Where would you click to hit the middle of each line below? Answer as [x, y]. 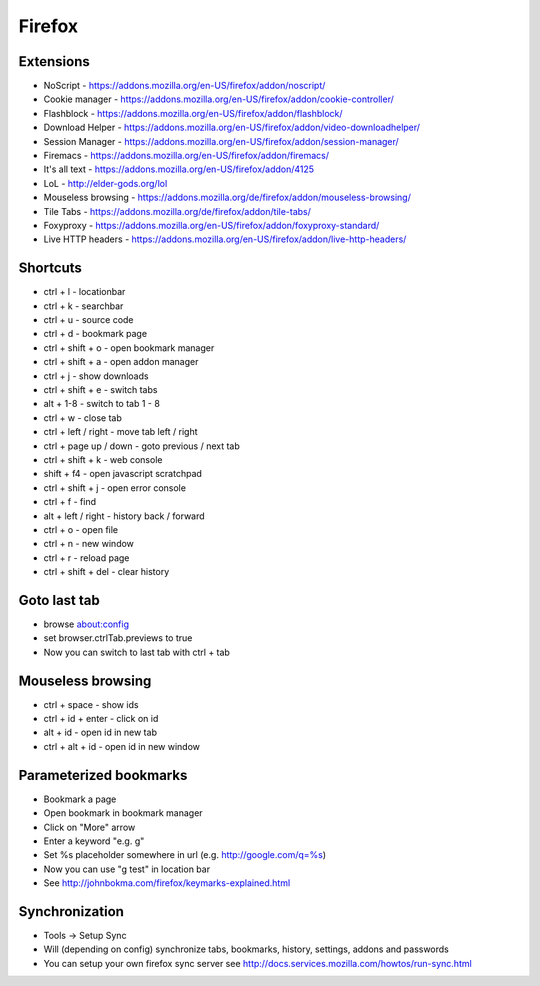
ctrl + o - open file [81, 529]
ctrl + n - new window [89, 544]
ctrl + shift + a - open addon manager [121, 362]
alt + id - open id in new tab [100, 732]
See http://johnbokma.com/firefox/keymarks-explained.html [167, 883]
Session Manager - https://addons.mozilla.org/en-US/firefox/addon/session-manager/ [221, 141]
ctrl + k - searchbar [83, 306]
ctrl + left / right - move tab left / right [121, 432]
